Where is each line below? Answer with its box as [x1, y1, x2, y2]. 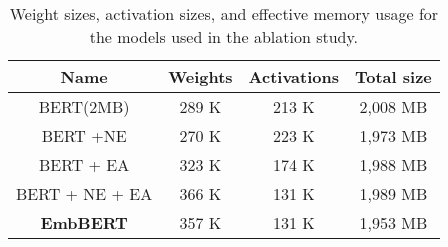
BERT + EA [39, 153, 130, 176]
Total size [355, 65, 432, 88]
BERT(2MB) [38, 95, 130, 118]
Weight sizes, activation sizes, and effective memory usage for [9, 2, 439, 25]
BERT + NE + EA [16, 182, 153, 205]
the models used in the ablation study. [89, 25, 359, 48]
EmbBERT [40, 211, 128, 234]
